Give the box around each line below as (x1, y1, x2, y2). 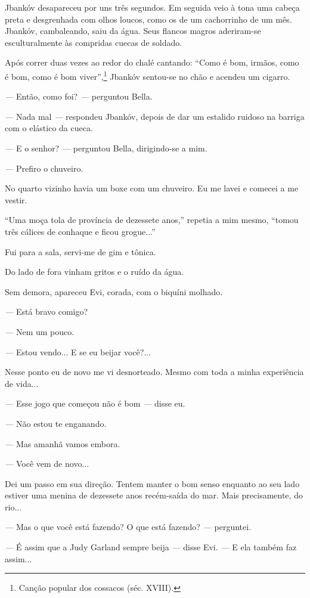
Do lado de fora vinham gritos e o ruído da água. (5, 265, 184, 278)
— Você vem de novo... (5, 457, 89, 470)
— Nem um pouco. (5, 325, 75, 337)
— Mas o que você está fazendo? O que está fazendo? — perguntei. (5, 520, 252, 533)
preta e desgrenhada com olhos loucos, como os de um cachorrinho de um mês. (5, 13, 292, 25)
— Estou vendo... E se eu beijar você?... (5, 345, 151, 358)
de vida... (5, 377, 39, 389)
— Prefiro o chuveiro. (5, 162, 83, 174)
